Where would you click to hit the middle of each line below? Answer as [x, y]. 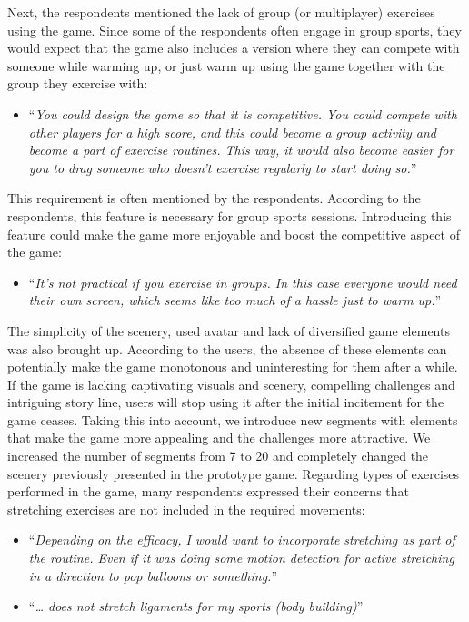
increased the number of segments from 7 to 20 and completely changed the [218, 456]
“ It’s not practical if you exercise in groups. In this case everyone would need [243, 282]
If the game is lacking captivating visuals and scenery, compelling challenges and [231, 384]
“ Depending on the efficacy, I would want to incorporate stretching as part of [242, 540]
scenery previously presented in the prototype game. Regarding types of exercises [234, 473]
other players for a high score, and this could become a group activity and [233, 132]
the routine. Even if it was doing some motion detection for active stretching [241, 558]
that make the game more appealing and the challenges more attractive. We [219, 438]
